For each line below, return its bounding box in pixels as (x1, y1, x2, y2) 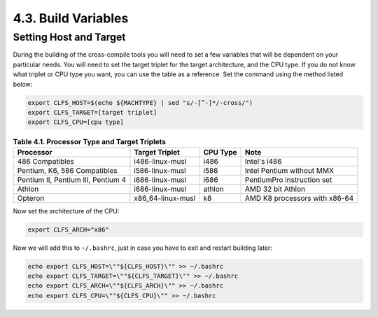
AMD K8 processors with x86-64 (245, 193, 354, 203)
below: (13, 80, 33, 88)
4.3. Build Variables (13, 10, 129, 26)
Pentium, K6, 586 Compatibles (17, 165, 118, 175)
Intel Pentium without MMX (245, 165, 334, 175)
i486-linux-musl (134, 156, 187, 166)
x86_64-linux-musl (134, 193, 196, 203)
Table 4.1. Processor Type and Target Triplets (13, 136, 166, 146)
